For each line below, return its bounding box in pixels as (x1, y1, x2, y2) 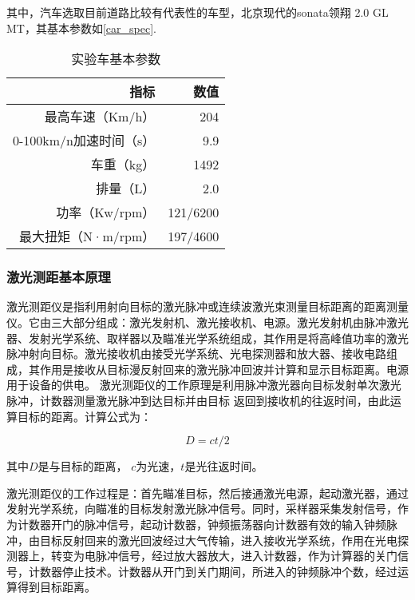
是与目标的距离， (38, 458, 128, 475)
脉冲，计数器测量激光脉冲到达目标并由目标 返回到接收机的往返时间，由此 (6, 391, 390, 408)
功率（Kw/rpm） (56, 203, 156, 222)
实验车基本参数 (71, 50, 161, 69)
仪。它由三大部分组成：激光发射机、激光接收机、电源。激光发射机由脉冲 (6, 314, 386, 330)
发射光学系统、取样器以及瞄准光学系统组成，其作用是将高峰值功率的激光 (28, 329, 409, 346)
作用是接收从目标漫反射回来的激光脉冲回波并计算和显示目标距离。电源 (39, 360, 409, 377)
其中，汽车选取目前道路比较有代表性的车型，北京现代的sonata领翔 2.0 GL (6, 4, 389, 20)
